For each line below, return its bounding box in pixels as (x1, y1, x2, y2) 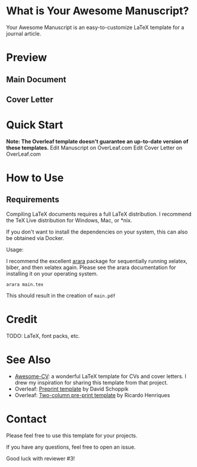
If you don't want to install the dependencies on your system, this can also (6, 228, 188, 235)
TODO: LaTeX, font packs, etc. (6, 332, 80, 339)
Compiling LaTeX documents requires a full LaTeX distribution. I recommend (6, 210, 192, 217)
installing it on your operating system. (6, 270, 99, 277)
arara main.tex (6, 282, 44, 287)
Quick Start (6, 119, 63, 132)
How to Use (6, 171, 64, 185)
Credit (6, 313, 37, 327)
